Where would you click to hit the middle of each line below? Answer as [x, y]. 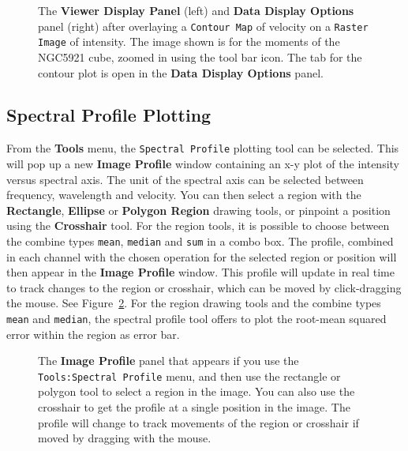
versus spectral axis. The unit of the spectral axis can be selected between [185, 179]
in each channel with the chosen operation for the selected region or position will [202, 256]
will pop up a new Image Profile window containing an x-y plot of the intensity [203, 163]
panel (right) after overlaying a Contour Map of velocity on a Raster [203, 26]
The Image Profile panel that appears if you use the [168, 361]
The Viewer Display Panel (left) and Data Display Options [196, 10]
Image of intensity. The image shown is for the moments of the [189, 41]
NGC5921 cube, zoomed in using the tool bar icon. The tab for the [200, 56]
